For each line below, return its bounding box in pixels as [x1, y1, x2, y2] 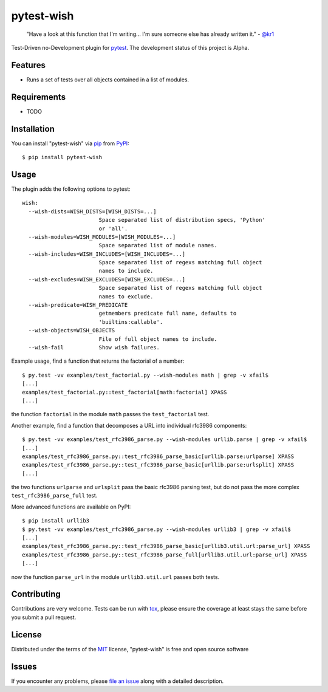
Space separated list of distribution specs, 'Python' [98, 216, 265, 224]
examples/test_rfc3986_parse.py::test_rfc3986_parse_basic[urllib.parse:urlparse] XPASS [22, 453, 295, 460]
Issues [11, 661, 37, 671]
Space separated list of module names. [98, 242, 218, 249]
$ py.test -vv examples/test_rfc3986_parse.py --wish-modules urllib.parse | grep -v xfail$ [22, 436, 307, 443]
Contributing [11, 589, 61, 600]
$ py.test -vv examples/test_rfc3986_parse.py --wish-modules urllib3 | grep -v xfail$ [22, 526, 292, 533]
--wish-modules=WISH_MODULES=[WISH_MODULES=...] [28, 233, 176, 240]
